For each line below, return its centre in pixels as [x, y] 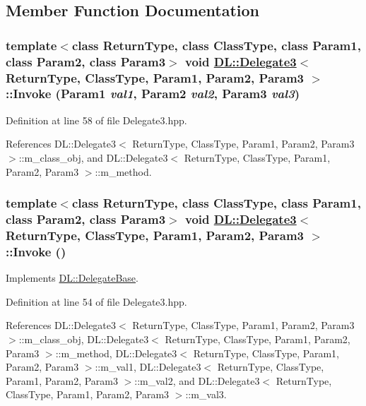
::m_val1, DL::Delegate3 [148, 367]
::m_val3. [206, 394]
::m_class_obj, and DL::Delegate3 [93, 157]
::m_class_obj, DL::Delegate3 [84, 339]
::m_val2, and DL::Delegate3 [197, 380]
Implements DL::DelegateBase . [72, 278]
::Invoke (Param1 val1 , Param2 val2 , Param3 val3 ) [153, 94]
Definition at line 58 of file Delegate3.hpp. [96, 120]
